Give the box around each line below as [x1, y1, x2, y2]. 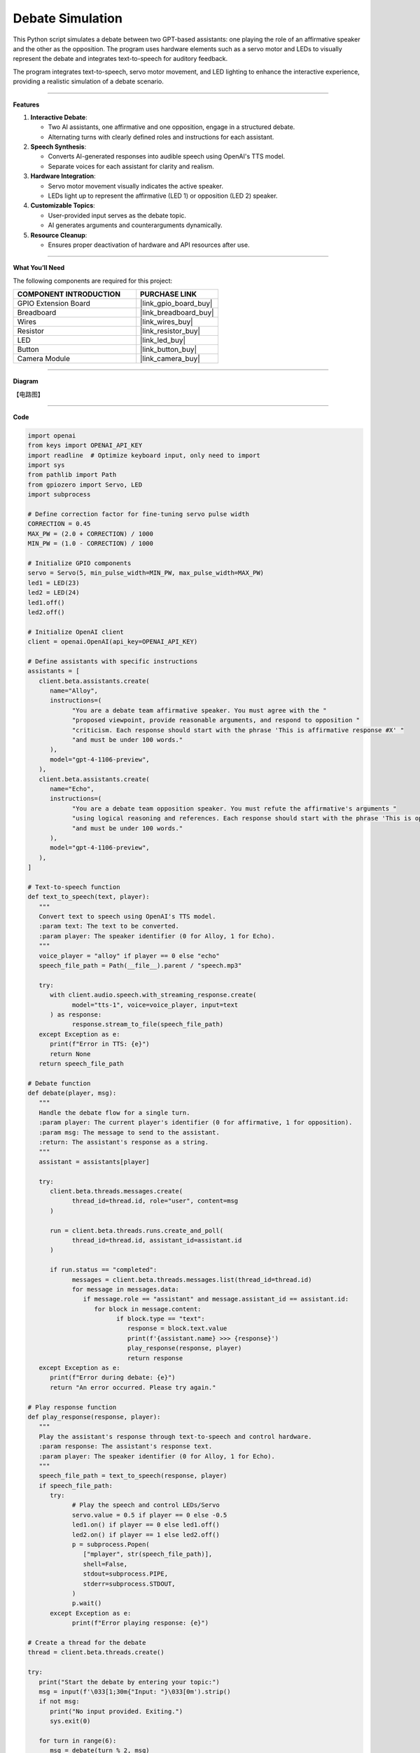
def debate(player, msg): [27, 1089, 117, 1097]
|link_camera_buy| [140, 354, 200, 364]
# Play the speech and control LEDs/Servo [71, 1501, 220, 1509]
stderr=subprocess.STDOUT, [83, 1580, 176, 1588]
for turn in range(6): [38, 1736, 117, 1745]
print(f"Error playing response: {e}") [71, 1619, 209, 1627]
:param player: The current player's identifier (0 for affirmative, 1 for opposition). [38, 1118, 353, 1127]
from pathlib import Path [27, 471, 117, 479]
